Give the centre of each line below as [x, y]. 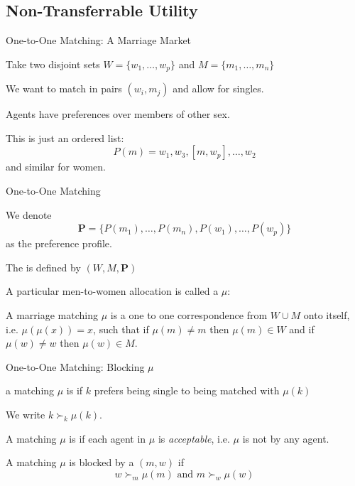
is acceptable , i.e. [194, 438]
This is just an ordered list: [65, 137]
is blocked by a [102, 462]
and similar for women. [56, 167]
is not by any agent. [286, 438]
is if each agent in [108, 438]
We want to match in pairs [64, 88]
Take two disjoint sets [53, 64]
